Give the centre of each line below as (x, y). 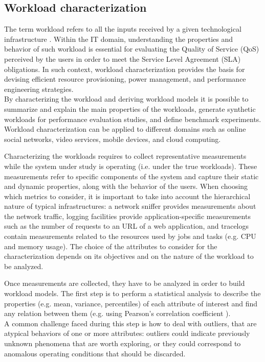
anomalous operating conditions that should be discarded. (95, 353)
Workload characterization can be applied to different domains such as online (125, 129)
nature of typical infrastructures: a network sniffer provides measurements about (130, 206)
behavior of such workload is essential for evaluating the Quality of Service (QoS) (132, 49)
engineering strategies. (39, 89)
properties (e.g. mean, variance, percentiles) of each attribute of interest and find (131, 303)
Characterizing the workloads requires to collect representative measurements (125, 156)
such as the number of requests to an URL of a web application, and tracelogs (127, 226)
